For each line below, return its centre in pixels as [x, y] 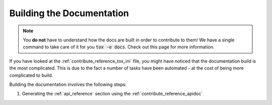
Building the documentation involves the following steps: [68, 84]
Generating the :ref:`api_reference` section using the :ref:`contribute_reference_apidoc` [112, 94]
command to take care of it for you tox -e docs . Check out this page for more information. [119, 47]
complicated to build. [31, 75]
